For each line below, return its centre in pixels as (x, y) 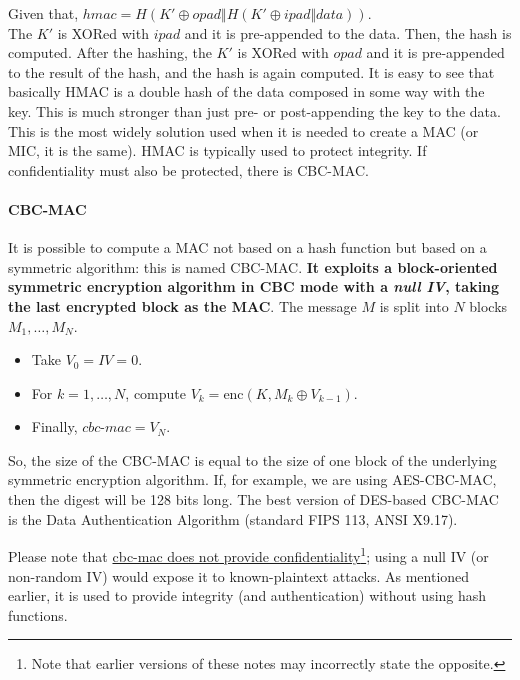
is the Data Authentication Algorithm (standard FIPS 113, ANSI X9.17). (233, 518)
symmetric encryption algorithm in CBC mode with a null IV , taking (254, 286)
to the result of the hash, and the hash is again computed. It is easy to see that (251, 71)
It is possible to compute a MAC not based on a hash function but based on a (247, 247)
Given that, (43, 13)
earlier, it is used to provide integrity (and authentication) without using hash (247, 595)
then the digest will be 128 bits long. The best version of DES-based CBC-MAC (253, 499)
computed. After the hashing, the (110, 52)
